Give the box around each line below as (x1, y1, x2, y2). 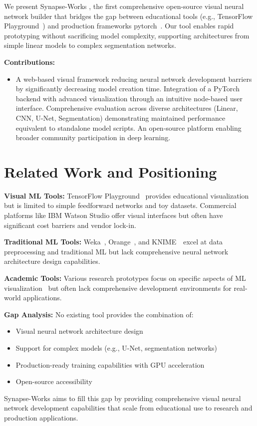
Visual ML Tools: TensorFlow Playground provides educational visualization (4, 190, 249, 201)
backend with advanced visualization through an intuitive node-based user (15, 93, 243, 103)
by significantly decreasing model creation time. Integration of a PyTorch (15, 83, 240, 94)
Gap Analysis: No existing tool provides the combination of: (4, 309, 194, 319)
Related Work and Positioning (4, 161, 217, 182)
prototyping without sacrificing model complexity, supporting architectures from (4, 30, 250, 40)
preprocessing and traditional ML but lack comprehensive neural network (4, 246, 229, 256)
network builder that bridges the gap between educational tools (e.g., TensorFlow (4, 10, 253, 21)
